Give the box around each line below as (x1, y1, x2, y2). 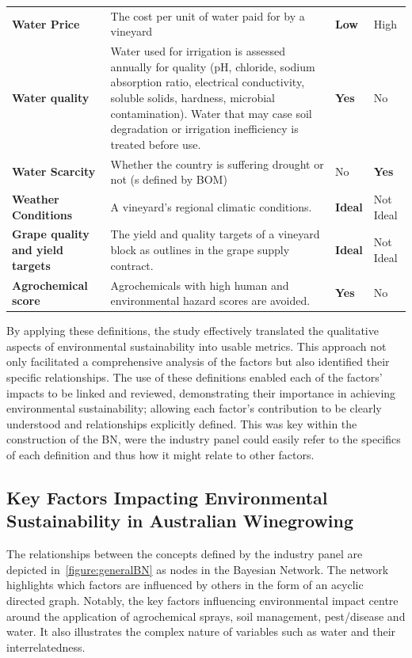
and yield (12, 242, 63, 258)
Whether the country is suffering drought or (110, 155, 324, 172)
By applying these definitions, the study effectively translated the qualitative (6, 322, 379, 339)
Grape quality (12, 226, 90, 242)
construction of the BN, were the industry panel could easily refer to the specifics (6, 431, 401, 447)
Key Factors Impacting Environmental (6, 485, 328, 509)
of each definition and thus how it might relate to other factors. (6, 446, 315, 462)
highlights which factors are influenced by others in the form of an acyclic (6, 576, 364, 593)
